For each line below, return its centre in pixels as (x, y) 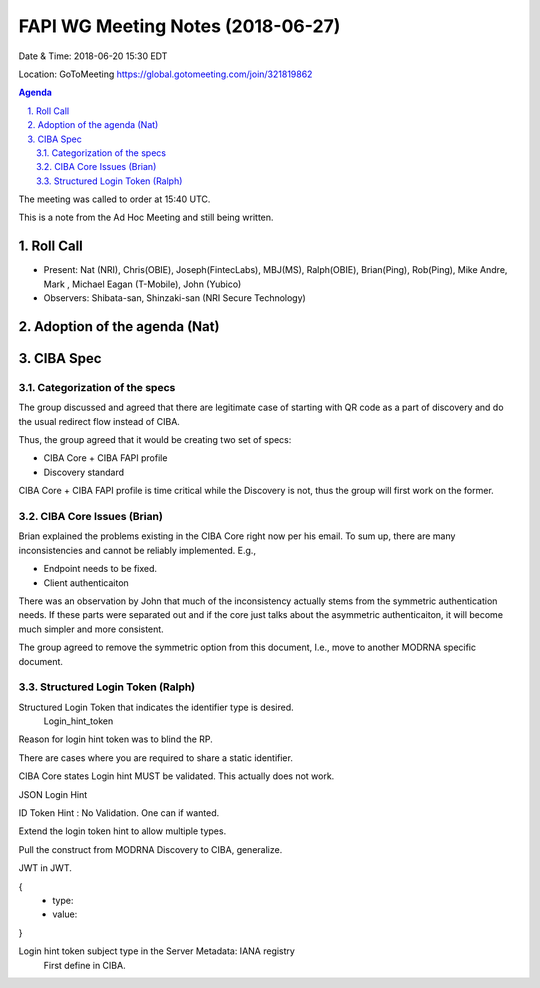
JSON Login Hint (53, 794)
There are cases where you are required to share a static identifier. (156, 757)
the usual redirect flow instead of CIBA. (99, 421)
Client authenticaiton (86, 582)
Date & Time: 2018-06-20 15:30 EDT (93, 56)
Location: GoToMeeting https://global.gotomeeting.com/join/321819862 (165, 74)
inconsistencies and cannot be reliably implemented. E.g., (137, 550)
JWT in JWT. (45, 868)
